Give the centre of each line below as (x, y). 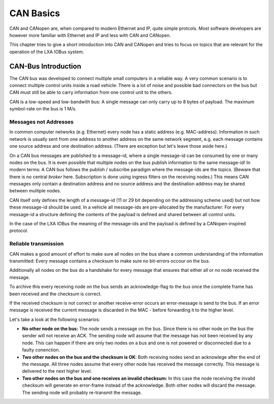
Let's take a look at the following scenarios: (55, 319)
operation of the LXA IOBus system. (47, 52)
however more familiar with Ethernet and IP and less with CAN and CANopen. (90, 35)
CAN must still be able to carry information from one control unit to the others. (91, 92)
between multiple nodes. (35, 191)
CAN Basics (35, 13)
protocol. (19, 231)
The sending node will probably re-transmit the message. (82, 392)
